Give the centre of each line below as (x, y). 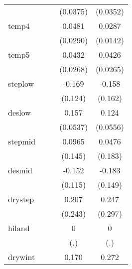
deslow (19, 112)
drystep (21, 199)
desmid (20, 170)
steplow (21, 83)
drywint (22, 257)
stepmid (22, 141)
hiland (19, 228)
